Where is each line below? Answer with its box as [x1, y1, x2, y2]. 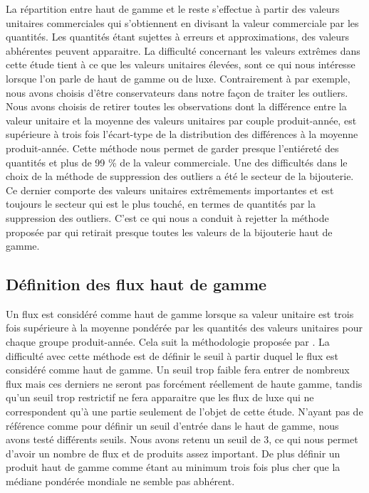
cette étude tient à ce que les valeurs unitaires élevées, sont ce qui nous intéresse [6, 57, 355, 72]
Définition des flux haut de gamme [6, 273, 267, 295]
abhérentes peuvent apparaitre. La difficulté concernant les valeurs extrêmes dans [6, 43, 360, 58]
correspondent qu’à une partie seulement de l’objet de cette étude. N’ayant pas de [6, 404, 363, 419]
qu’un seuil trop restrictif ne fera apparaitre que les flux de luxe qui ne [6, 390, 314, 405]
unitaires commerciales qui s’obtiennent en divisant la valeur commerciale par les [6, 15, 359, 30]
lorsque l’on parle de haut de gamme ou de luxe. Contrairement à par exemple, [6, 70, 350, 85]
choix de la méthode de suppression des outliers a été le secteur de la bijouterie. [6, 169, 354, 184]
